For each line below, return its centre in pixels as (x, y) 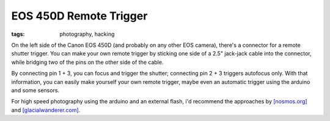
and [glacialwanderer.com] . (46, 110)
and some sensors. (35, 90)
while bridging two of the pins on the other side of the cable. (87, 62)
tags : (18, 34)
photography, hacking (87, 34)
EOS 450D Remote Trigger (79, 16)
